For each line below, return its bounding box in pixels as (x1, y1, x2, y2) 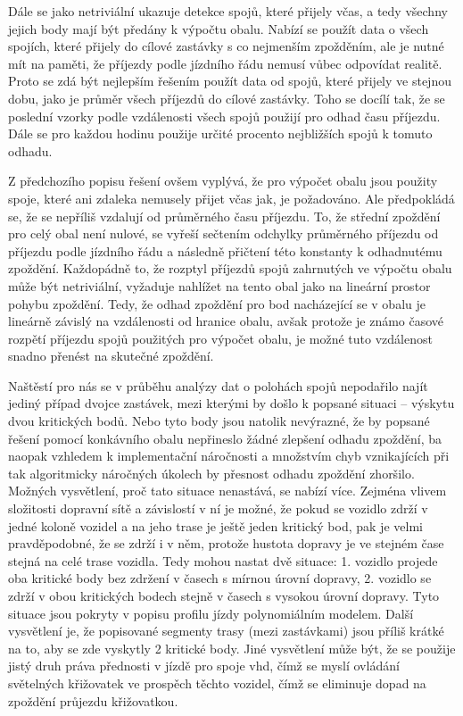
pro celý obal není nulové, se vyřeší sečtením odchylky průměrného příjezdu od (8, 224, 439, 243)
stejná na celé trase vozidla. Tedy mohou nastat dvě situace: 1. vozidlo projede (8, 551, 438, 570)
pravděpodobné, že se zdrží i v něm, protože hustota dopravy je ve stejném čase (8, 534, 444, 553)
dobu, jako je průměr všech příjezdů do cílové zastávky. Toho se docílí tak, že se (8, 88, 445, 107)
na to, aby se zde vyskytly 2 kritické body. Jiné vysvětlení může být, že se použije (8, 638, 456, 657)
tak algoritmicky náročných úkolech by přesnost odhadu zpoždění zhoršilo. (8, 463, 415, 482)
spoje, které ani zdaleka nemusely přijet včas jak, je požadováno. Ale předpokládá (8, 188, 455, 207)
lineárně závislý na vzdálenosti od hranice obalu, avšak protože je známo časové (8, 312, 444, 330)
